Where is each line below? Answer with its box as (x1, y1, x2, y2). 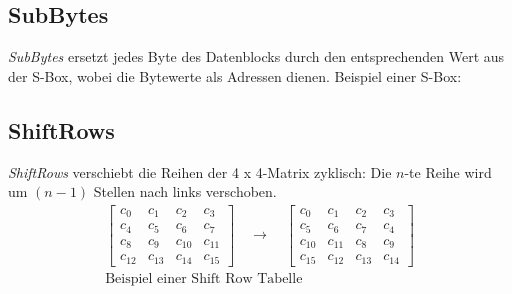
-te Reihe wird (404, 161, 492, 182)
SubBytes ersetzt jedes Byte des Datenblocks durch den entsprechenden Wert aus (8, 46, 505, 67)
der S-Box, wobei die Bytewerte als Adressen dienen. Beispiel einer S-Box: (8, 65, 462, 86)
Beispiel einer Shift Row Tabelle (105, 271, 303, 286)
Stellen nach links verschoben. (93, 181, 277, 202)
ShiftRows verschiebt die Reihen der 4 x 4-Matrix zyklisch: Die (8, 161, 392, 182)
